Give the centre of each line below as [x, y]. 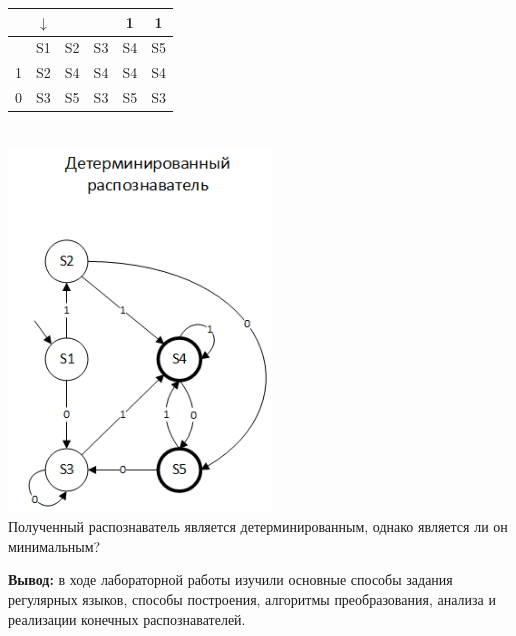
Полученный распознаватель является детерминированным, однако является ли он [258, 526]
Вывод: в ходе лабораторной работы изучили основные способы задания [230, 579]
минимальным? [54, 545]
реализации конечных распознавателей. [127, 618]
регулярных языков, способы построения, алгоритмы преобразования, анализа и [252, 599]
